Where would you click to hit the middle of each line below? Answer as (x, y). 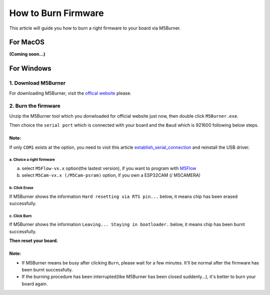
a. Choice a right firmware (32, 160)
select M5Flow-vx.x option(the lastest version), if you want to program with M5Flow (109, 168)
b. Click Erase (21, 188)
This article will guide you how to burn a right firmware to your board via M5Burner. (95, 28)
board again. (35, 283)
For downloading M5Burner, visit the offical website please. (70, 93)
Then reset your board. (34, 241)
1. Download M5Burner (37, 83)
